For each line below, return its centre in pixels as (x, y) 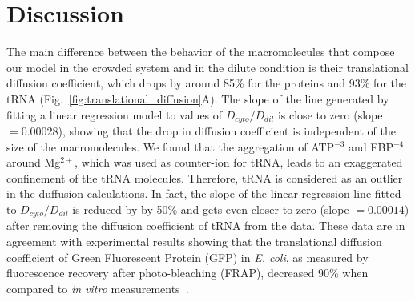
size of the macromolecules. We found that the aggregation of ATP (171, 146)
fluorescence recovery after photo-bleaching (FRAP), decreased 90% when (187, 273)
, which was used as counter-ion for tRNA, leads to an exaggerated (239, 162)
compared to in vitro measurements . (98, 288)
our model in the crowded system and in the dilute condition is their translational (207, 67)
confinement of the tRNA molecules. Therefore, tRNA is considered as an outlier (205, 177)
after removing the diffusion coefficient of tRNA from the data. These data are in (206, 225)
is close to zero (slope (330, 114)
